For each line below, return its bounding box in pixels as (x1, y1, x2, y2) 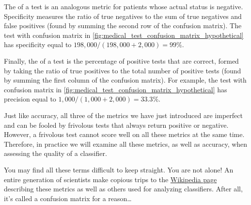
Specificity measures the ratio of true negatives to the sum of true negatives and (4, 11, 242, 21)
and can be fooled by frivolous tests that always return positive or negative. (4, 120, 229, 130)
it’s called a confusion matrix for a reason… (4, 193, 132, 203)
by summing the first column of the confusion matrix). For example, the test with (4, 75, 247, 85)
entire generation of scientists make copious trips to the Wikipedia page (4, 174, 217, 184)
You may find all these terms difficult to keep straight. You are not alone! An (4, 164, 234, 174)
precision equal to (4, 94, 56, 104)
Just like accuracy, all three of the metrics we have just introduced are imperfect (4, 110, 243, 120)
